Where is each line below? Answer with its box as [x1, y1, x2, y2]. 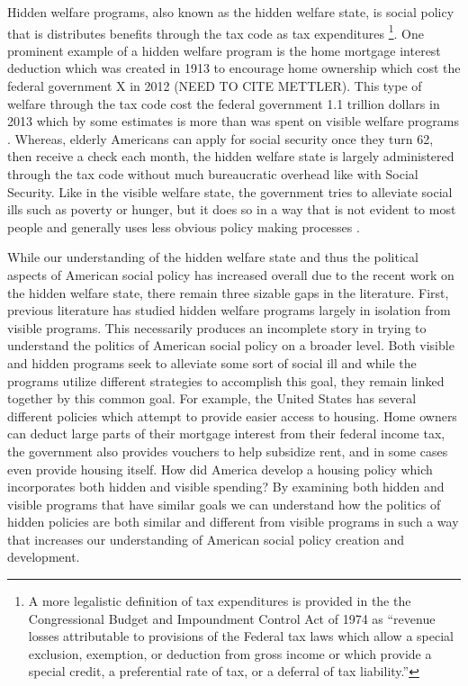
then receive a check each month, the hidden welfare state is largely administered [7, 147, 454, 166]
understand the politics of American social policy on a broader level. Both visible [7, 336, 454, 355]
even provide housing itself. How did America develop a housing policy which [7, 459, 433, 478]
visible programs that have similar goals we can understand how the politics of [7, 494, 441, 513]
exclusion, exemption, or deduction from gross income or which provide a [28, 644, 432, 663]
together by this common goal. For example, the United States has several [7, 389, 417, 408]
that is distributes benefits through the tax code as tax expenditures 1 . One [7, 21, 425, 42]
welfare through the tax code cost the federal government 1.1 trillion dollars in [7, 94, 440, 113]
